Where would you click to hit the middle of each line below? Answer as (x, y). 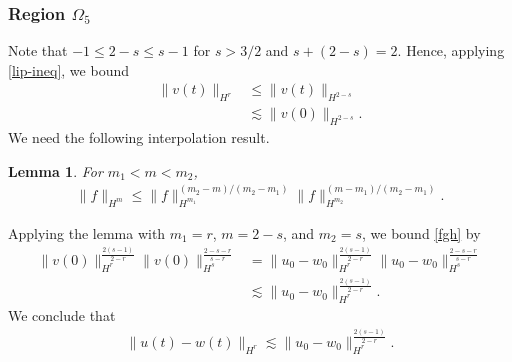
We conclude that (62, 314)
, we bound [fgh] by (421, 232)
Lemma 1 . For (55, 170)
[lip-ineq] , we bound (68, 69)
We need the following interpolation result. (139, 137)
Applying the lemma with (87, 232)
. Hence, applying (451, 50)
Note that (38, 50)
